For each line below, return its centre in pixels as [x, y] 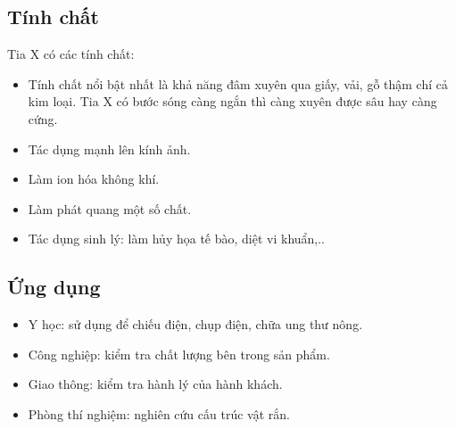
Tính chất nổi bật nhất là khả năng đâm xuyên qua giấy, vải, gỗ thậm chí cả [238, 83]
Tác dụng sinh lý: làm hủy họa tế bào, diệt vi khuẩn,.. [177, 239]
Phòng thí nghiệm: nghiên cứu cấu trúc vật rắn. [159, 413]
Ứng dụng [54, 287]
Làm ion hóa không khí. [94, 179]
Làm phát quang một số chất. [110, 208]
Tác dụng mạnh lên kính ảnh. [109, 148]
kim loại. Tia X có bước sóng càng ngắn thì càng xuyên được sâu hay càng [232, 101]
